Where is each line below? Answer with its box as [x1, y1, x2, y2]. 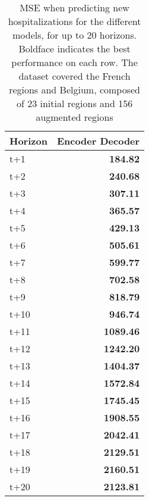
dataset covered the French [18, 69, 131, 83]
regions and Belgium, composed [9, 83, 141, 96]
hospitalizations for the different [8, 14, 141, 28]
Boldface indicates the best [18, 42, 131, 55]
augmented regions [36, 110, 113, 124]
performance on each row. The [11, 55, 138, 69]
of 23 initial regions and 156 [16, 96, 133, 110]
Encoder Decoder [56, 134, 140, 148]
